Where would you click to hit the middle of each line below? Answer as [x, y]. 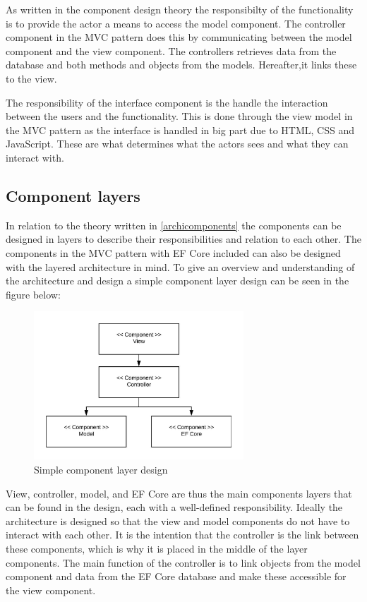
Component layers [73, 195]
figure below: [33, 294]
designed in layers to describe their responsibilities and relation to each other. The [183, 239]
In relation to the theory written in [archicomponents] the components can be [174, 225]
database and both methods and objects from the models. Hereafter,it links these [181, 65]
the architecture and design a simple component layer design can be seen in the [178, 281]
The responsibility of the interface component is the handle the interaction [167, 102]
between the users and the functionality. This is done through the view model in [179, 116]
